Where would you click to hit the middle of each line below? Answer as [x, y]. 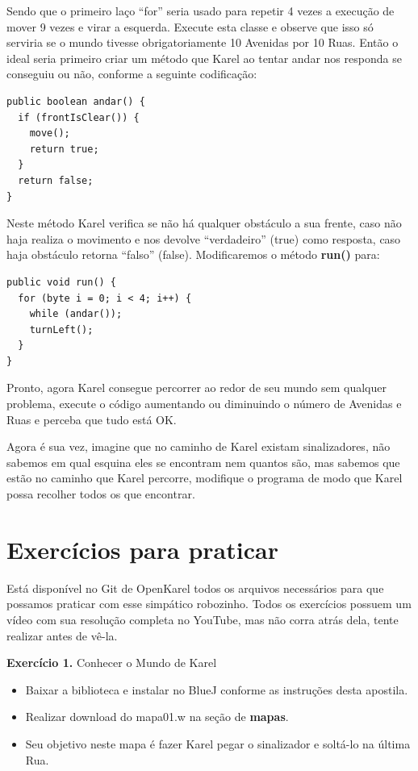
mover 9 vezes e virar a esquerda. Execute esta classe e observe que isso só [190, 26]
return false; [56, 180]
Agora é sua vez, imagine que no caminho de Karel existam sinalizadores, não [199, 446]
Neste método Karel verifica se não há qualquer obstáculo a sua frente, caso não [204, 223]
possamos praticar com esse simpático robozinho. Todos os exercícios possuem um [209, 604]
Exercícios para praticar [142, 549]
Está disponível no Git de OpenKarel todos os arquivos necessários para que [195, 588]
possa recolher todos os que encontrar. [101, 494]
